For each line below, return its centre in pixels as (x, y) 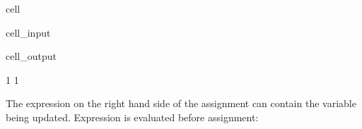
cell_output (31, 56)
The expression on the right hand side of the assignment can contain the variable (181, 103)
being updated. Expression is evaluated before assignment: (132, 117)
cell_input (28, 32)
